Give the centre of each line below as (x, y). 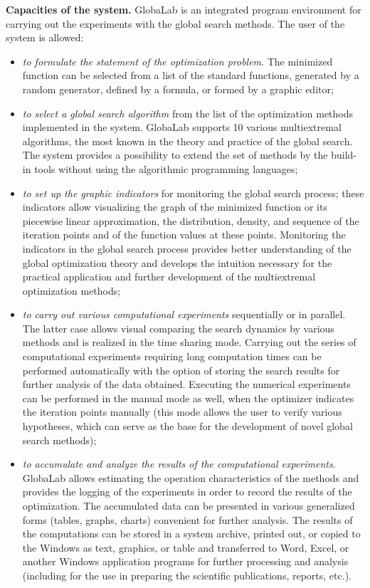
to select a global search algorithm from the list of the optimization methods (188, 113)
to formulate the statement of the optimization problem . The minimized (178, 61)
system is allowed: (45, 37)
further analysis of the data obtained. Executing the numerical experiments (186, 384)
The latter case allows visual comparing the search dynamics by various (178, 328)
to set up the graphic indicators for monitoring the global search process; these (193, 193)
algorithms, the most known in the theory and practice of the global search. (187, 141)
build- (344, 155)
